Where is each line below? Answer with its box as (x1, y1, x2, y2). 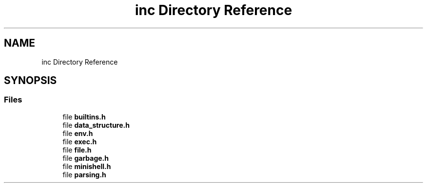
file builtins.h (62, 112, 106, 121)
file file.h (62, 145, 92, 154)
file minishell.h (62, 162, 111, 170)
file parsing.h (62, 170, 106, 179)
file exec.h (62, 137, 97, 146)
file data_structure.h (62, 120, 130, 129)
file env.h (62, 129, 93, 137)
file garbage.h (62, 153, 109, 162)
